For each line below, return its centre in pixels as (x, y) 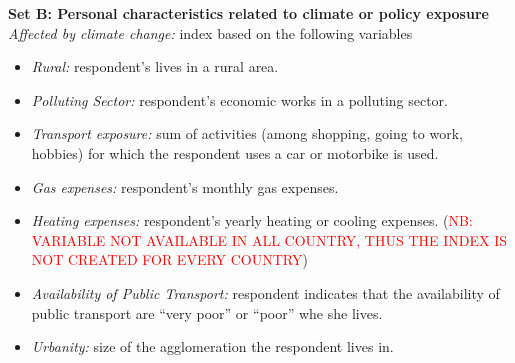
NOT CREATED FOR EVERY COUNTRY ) (169, 259)
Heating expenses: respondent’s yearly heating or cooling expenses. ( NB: (252, 220)
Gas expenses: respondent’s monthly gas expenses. (185, 186)
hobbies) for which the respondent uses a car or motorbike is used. (235, 152)
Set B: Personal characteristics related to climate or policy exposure (248, 13)
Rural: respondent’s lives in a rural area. (155, 66)
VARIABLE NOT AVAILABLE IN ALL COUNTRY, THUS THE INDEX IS (269, 239)
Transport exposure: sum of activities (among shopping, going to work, (247, 133)
